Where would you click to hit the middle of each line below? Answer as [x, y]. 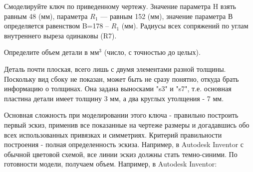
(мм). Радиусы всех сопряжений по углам [185, 26]
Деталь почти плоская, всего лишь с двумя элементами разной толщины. [115, 69]
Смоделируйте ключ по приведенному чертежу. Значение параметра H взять [120, 6]
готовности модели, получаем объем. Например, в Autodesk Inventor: [111, 164]
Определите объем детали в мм [52, 52]
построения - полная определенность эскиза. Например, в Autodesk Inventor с [124, 144]
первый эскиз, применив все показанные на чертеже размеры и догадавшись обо [127, 124]
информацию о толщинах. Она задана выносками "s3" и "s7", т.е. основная [118, 88]
